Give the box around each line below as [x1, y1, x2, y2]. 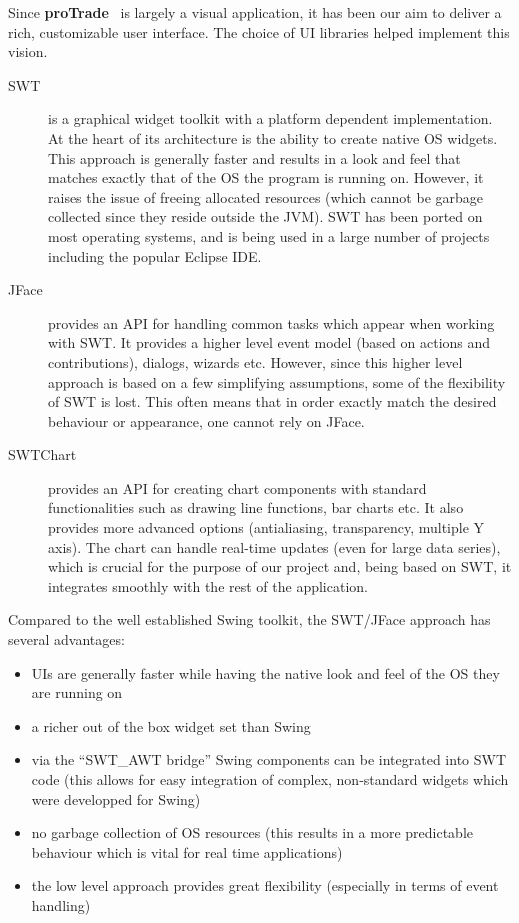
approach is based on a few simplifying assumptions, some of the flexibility [48, 371, 506, 392]
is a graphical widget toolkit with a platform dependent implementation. [48, 108, 493, 129]
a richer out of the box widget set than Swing [31, 715, 311, 736]
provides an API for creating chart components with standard [48, 477, 427, 498]
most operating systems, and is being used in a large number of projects [48, 225, 490, 246]
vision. [8, 41, 48, 62]
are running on [31, 682, 123, 703]
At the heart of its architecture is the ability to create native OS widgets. [48, 127, 498, 148]
